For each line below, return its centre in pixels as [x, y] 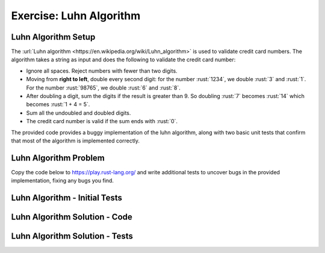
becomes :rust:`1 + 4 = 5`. [58, 105]
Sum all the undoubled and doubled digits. [79, 113]
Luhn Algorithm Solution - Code [72, 217]
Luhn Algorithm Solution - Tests [72, 236]
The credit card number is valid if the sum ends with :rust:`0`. [102, 121]
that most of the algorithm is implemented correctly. [76, 141]
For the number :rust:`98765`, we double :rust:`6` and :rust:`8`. [103, 88]
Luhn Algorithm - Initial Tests [67, 198]
